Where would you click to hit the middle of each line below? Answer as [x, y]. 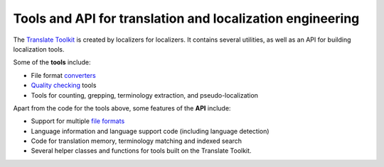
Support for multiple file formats [78, 121]
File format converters [63, 75]
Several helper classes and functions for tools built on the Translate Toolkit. [141, 151]
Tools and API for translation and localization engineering [186, 18]
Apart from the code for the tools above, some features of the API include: [122, 108]
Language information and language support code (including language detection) [150, 131]
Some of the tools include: [52, 62]
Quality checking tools [64, 86]
